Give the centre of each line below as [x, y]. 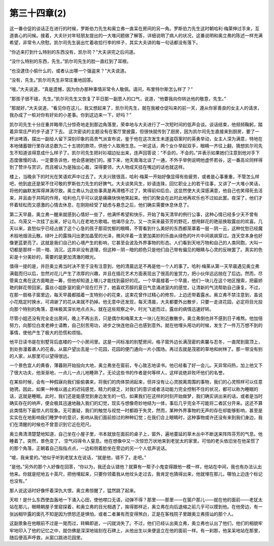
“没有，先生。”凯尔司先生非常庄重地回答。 [53, 80]
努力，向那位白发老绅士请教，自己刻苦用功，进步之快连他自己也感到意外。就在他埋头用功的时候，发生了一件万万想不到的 [136, 325]
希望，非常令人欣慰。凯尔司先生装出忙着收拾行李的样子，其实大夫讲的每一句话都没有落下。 [105, 43]
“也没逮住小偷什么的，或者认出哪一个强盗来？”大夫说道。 [69, 71]
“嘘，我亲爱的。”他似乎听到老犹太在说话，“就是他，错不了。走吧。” [78, 458]
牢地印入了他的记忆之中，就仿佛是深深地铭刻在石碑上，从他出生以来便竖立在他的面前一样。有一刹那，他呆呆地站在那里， [136, 530]
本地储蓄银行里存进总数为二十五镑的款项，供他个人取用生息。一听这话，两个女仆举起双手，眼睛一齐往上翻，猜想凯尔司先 [136, 146]
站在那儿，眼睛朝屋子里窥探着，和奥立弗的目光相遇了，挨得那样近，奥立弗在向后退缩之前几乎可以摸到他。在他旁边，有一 [136, 507]
